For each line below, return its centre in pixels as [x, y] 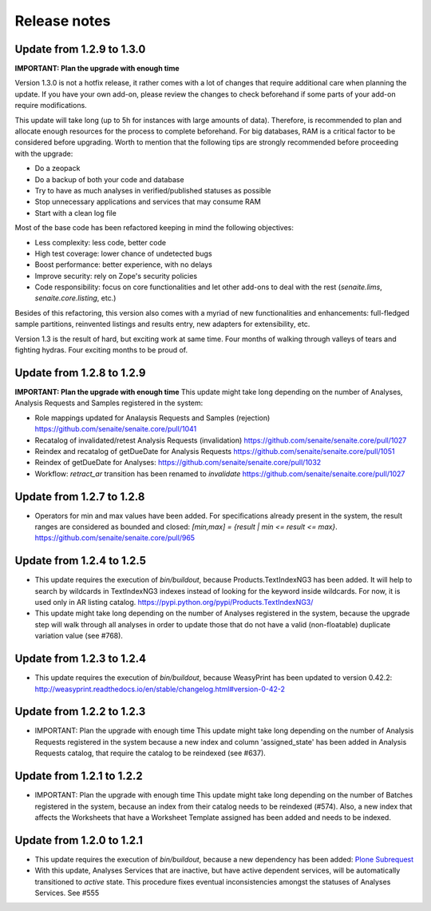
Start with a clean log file [76, 213]
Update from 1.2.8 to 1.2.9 [80, 373]
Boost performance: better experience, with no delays [124, 265]
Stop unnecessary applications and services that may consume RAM [148, 202]
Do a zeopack [57, 169]
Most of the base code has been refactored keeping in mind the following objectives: [154, 228]
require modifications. [51, 105]
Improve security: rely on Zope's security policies [116, 276]
